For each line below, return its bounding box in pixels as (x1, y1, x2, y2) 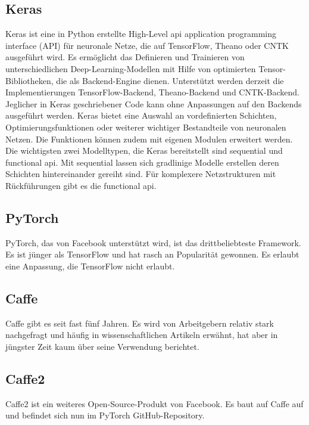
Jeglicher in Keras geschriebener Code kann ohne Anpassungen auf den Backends (5, 97, 302, 110)
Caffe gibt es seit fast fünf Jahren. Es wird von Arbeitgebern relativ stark (5, 317, 274, 329)
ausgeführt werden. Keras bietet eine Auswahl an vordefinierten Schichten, (5, 109, 277, 122)
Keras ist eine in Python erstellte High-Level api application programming (5, 27, 277, 40)
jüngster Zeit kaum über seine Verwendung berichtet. (5, 340, 199, 352)
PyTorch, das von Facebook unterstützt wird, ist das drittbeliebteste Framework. (5, 236, 301, 249)
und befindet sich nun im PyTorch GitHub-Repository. (5, 409, 205, 421)
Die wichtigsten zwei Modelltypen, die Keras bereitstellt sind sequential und (5, 144, 283, 157)
